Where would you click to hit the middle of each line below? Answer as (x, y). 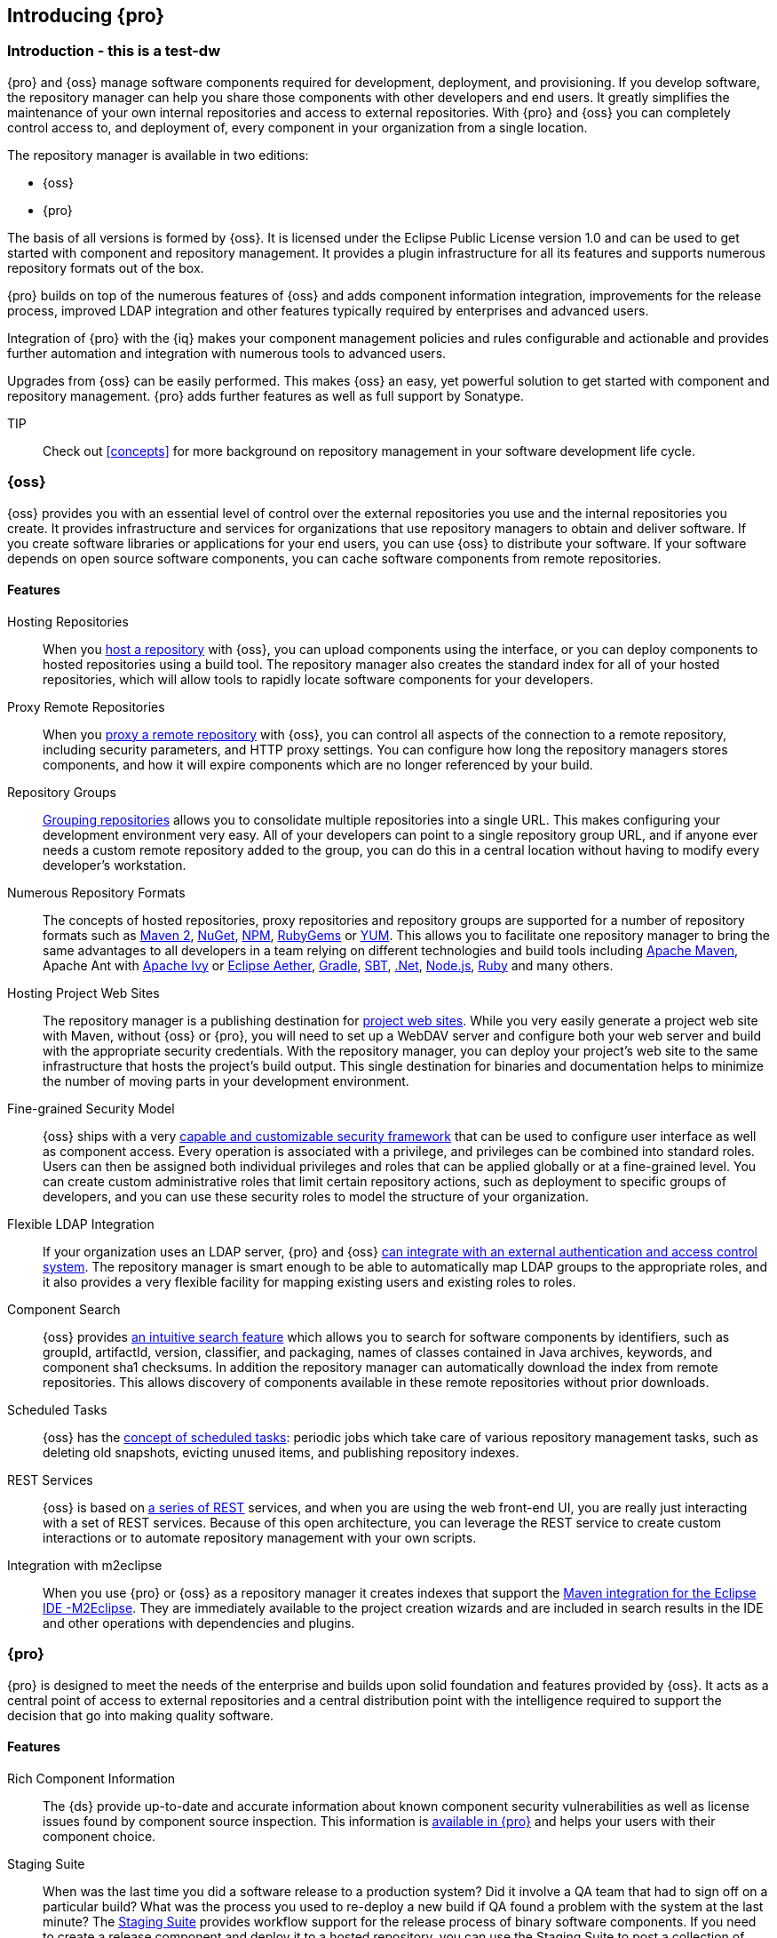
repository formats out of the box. (106, 267)
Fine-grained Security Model (91, 1108)
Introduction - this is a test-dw (114, 51)
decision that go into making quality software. (141, 1715)
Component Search (64, 1309)
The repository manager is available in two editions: (158, 155)
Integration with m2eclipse (85, 1565)
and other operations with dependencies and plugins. (199, 1623)
